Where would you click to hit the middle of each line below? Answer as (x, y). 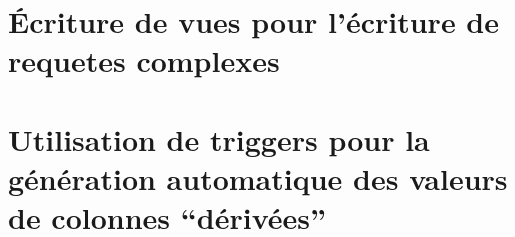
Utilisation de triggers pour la (219, 138)
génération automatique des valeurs (258, 177)
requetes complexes (144, 60)
